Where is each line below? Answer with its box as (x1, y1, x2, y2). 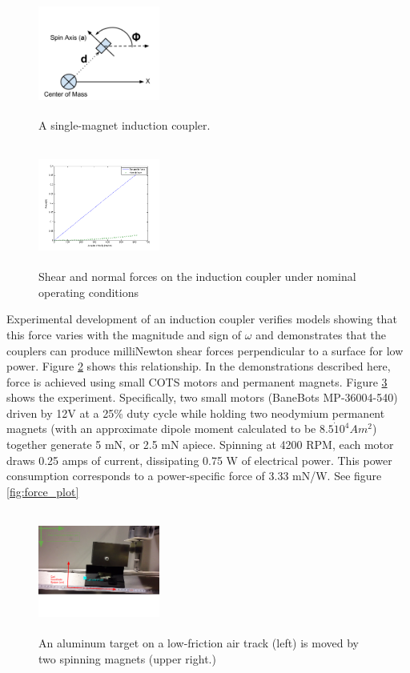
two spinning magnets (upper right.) (38, 650, 216, 667)
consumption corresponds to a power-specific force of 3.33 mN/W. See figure (6, 467, 382, 484)
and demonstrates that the (255, 326, 386, 343)
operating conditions (38, 283, 139, 300)
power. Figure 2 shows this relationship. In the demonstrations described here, (6, 358, 391, 375)
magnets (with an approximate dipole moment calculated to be (6, 420, 316, 437)
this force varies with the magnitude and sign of (6, 326, 242, 343)
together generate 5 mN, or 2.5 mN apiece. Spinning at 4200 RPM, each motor (6, 436, 394, 453)
